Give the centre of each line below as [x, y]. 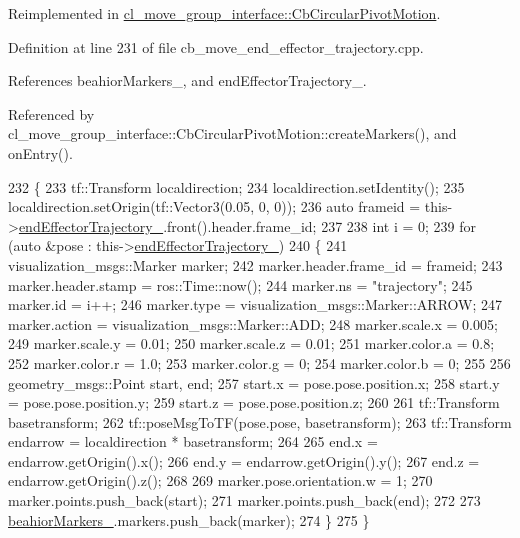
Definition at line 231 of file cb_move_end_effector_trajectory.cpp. [216, 46]
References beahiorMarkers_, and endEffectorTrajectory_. [187, 80]
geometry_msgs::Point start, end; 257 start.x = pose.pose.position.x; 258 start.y [254, 382]
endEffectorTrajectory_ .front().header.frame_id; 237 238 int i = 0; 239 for [247, 225]
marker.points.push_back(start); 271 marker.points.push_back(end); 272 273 [244, 500]
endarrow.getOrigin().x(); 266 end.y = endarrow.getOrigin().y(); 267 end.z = [244, 460]
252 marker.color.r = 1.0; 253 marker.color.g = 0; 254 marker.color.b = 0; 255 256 [259, 362]
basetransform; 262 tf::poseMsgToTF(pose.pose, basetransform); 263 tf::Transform [260, 421]
